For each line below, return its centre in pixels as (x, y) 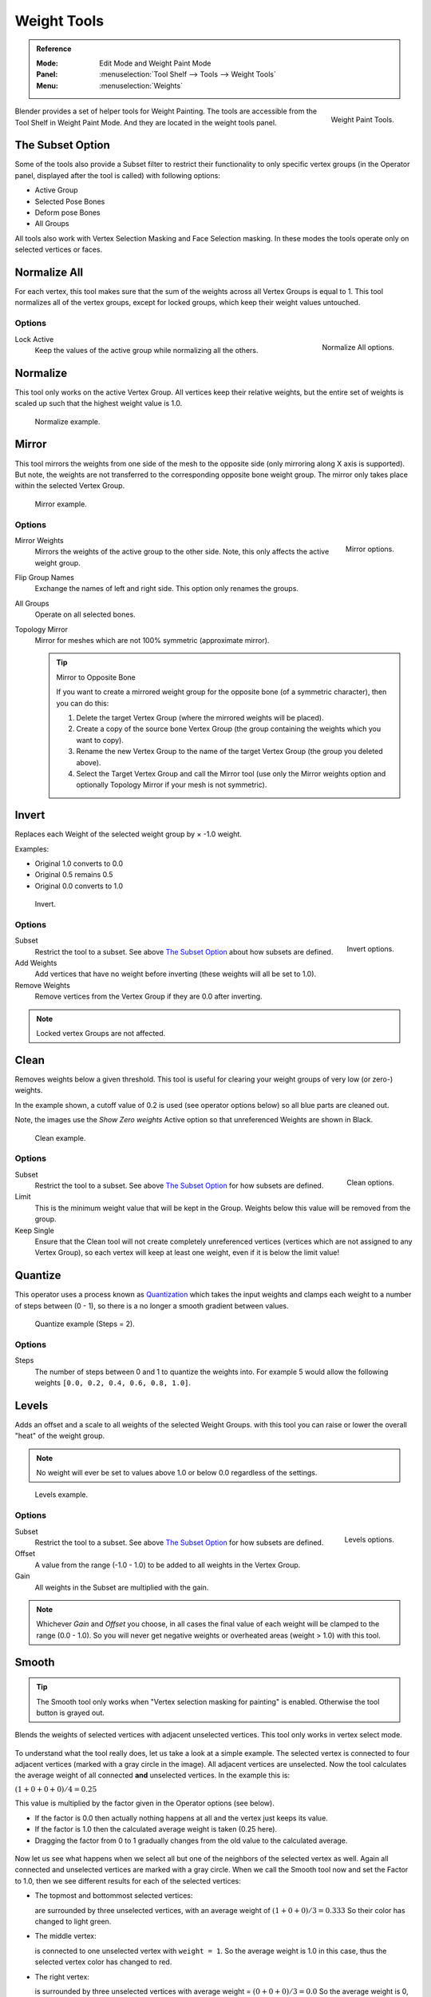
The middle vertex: (65, 1936)
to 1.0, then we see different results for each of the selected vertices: (128, 1880)
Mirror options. (370, 549)
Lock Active (34, 339)
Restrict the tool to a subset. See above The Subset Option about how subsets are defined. (184, 951)
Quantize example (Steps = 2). (85, 1324)
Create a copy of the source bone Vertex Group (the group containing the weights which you (229, 729)
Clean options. (370, 1183)
